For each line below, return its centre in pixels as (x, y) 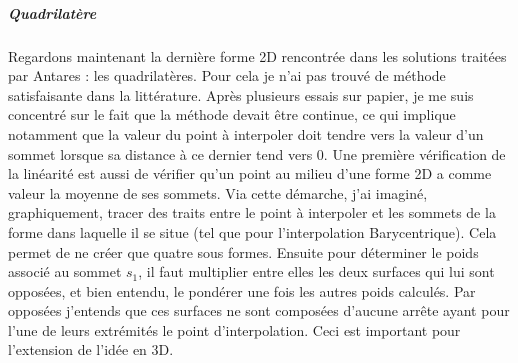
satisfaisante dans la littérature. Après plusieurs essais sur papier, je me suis (241, 94)
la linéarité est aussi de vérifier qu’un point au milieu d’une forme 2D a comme (250, 173)
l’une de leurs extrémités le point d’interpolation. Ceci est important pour (234, 329)
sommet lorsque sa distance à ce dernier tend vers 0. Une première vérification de (257, 153)
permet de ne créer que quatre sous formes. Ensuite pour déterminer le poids (243, 251)
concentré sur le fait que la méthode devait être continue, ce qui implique (232, 114)
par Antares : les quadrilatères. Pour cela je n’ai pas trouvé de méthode (227, 75)
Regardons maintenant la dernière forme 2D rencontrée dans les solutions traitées (257, 55)
